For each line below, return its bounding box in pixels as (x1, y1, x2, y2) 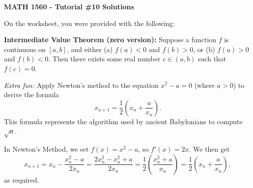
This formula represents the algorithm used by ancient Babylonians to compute (4, 116, 243, 126)
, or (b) (193, 44, 215, 54)
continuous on (4, 44, 46, 54)
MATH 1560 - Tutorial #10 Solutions (4, 1, 134, 11)
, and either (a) (66, 44, 113, 54)
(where (194, 80, 215, 90)
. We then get (189, 144, 230, 154)
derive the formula (4, 89, 59, 100)
